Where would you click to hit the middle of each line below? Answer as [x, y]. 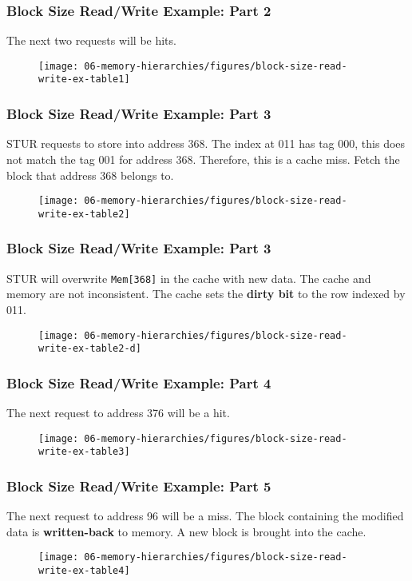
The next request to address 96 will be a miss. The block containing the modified [205, 516]
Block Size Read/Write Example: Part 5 [139, 485]
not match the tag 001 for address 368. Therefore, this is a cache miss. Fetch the [203, 159]
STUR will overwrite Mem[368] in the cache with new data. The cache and [189, 278]
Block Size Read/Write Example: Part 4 [139, 382]
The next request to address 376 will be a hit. [118, 413]
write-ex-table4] [84, 571]
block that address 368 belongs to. [90, 175]
